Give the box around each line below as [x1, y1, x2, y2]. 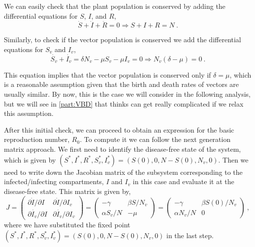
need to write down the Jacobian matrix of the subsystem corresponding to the [4, 166, 243, 177]
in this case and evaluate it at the [132, 176, 234, 187]
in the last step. [166, 230, 214, 240]
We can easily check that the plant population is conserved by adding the [4, 1, 225, 11]
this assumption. [4, 108, 54, 118]
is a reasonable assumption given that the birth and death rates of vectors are [4, 79, 239, 89]
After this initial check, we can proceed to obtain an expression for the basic [4, 124, 234, 135]
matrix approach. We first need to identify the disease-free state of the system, [4, 143, 241, 154]
